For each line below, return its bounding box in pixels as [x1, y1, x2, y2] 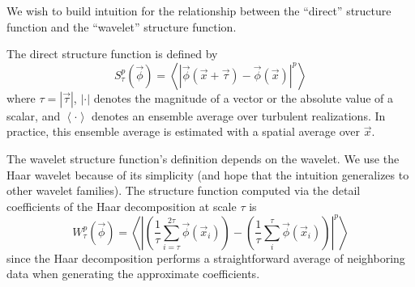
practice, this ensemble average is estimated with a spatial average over [6, 123, 361, 140]
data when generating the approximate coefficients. [6, 265, 260, 282]
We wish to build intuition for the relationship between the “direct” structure [6, 2, 391, 19]
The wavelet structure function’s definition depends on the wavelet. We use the [6, 150, 400, 167]
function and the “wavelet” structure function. [6, 18, 237, 35]
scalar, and [6, 107, 61, 124]
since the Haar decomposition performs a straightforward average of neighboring [6, 249, 405, 266]
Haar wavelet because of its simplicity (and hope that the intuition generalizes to [6, 166, 409, 183]
